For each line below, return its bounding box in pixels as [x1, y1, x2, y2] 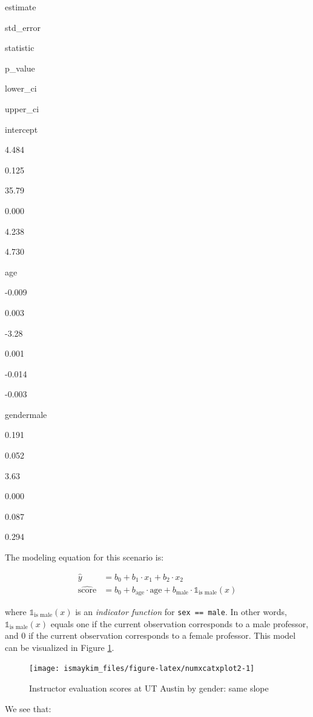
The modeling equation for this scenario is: [5, 551, 164, 564]
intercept [5, 123, 38, 135]
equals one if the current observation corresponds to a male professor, [50, 617, 309, 630]
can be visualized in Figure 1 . [5, 641, 114, 653]
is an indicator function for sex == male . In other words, [75, 605, 287, 618]
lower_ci [5, 82, 37, 95]
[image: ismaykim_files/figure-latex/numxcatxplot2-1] [29, 664, 255, 673]
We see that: [5, 702, 51, 715]
